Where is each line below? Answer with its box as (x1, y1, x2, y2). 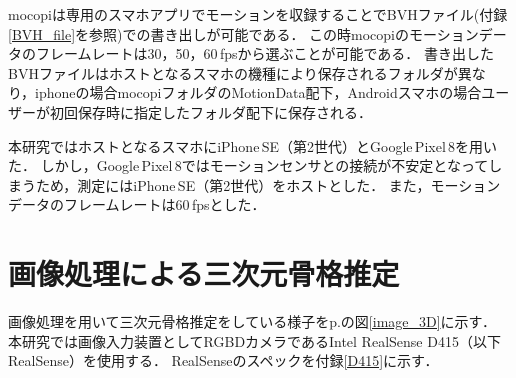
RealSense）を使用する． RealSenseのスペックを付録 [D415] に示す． (8, 350, 439, 371)
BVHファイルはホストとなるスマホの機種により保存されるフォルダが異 (8, 62, 472, 83)
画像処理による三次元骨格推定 (8, 253, 400, 294)
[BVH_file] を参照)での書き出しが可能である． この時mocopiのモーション (8, 23, 479, 44)
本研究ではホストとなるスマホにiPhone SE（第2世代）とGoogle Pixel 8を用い (8, 135, 498, 156)
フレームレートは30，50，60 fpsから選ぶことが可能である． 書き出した (35, 43, 495, 64)
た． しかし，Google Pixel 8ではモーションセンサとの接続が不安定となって (8, 155, 489, 176)
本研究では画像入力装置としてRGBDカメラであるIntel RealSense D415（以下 (8, 330, 501, 351)
